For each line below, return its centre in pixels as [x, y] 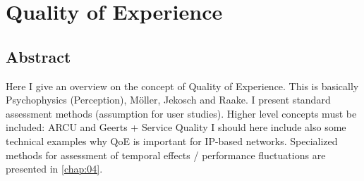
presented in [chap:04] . [54, 169]
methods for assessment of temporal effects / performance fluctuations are [166, 155]
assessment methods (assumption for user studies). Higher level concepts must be [181, 113]
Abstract [38, 56]
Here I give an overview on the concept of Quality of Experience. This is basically [182, 86]
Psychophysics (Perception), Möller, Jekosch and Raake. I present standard [168, 100]
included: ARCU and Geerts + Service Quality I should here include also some [176, 127]
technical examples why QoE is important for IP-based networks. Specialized [172, 141]
